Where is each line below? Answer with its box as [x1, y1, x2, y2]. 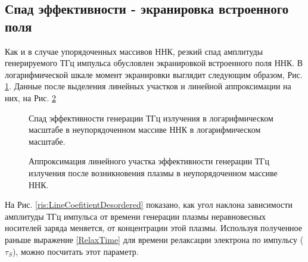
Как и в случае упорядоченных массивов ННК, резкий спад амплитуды [5, 45, 263, 57]
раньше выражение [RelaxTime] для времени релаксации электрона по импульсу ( [5, 233, 304, 245]
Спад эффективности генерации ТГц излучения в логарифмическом [29, 111, 273, 124]
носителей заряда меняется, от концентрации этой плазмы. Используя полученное [5, 222, 302, 234]
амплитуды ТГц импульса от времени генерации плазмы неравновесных [5, 210, 266, 222]
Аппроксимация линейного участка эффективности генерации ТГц [29, 155, 269, 167]
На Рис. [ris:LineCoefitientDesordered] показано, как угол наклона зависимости [5, 198, 293, 211]
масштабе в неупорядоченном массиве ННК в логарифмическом [29, 123, 261, 136]
